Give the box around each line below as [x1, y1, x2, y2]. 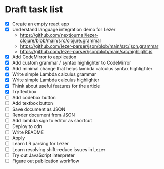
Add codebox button [12, 94, 56, 100]
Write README [12, 129, 44, 135]
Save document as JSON [12, 106, 65, 112]
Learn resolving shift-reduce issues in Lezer [12, 146, 106, 153]
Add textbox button [12, 100, 53, 106]
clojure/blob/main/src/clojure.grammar [19, 37, 102, 44]
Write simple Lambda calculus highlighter [12, 77, 100, 83]
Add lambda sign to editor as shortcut [12, 117, 92, 123]
